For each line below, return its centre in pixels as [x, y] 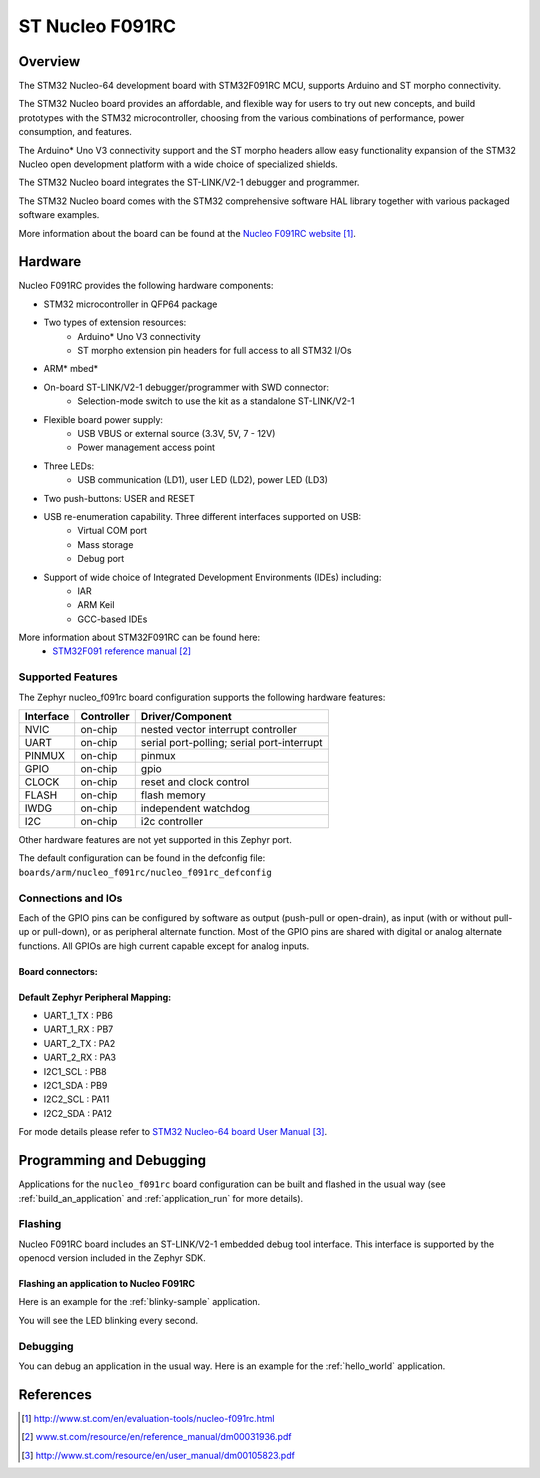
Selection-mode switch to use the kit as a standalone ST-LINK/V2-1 [216, 401]
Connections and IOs [70, 898]
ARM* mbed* [71, 369]
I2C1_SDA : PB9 [75, 1086]
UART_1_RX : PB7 [78, 1029]
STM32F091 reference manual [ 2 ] [122, 651]
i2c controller [172, 821]
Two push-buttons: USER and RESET [119, 498]
